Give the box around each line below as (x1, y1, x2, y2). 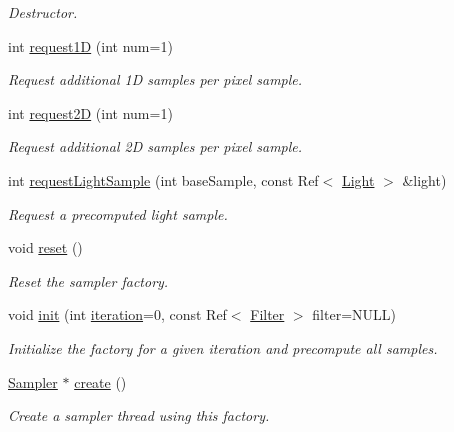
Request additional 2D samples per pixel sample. (8, 136, 303, 157)
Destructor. (8, 2, 78, 22)
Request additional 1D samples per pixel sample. (8, 69, 303, 90)
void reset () (8, 237, 83, 258)
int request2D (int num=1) (8, 102, 173, 123)
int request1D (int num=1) (8, 35, 173, 56)
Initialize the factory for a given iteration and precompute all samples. (8, 337, 438, 358)
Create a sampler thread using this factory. (8, 405, 270, 426)
